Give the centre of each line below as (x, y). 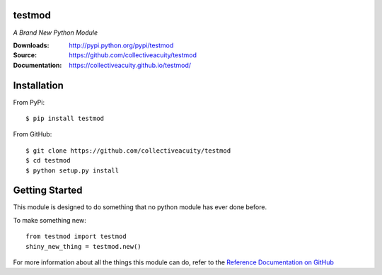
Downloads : (31, 45)
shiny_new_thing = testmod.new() (83, 246)
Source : (25, 55)
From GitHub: (33, 134)
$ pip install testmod (65, 118)
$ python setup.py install (73, 170)
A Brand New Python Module (56, 33)
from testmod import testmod (76, 236)
